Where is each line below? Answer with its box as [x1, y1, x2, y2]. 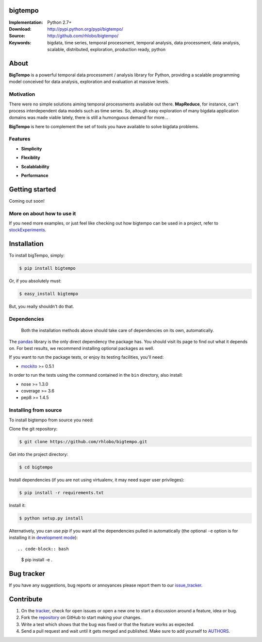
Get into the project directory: [9, 451, 68, 457]
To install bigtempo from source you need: [9, 417, 94, 423]
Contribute [9, 595, 43, 603]
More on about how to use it [9, 210, 76, 217]
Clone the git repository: [9, 426, 58, 432]
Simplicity [21, 146, 42, 152]
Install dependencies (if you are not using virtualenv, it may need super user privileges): [9, 477, 184, 483]
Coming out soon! [9, 198, 45, 204]
